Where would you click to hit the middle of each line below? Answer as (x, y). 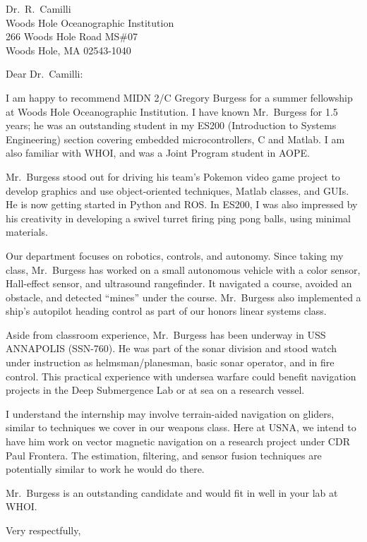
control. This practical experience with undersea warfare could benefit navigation (181, 376)
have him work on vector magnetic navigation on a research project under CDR (178, 441)
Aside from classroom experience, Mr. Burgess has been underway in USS (166, 334)
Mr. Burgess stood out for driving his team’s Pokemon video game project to (173, 176)
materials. (27, 232)
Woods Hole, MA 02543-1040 (68, 50)
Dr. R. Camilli (38, 8)
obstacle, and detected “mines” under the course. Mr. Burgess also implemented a (183, 297)
